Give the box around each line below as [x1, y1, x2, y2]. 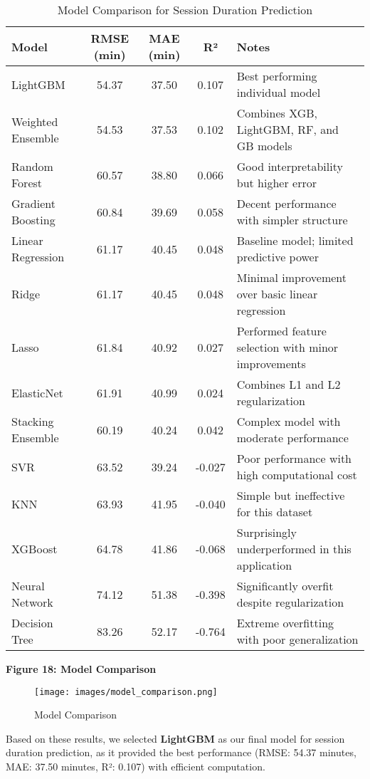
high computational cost [236, 466, 357, 483]
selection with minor [236, 339, 339, 355]
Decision [11, 615, 53, 631]
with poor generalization [236, 631, 359, 647]
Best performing [236, 68, 317, 84]
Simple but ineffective [236, 487, 345, 503]
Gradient [11, 195, 55, 211]
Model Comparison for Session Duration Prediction [57, 1, 313, 18]
